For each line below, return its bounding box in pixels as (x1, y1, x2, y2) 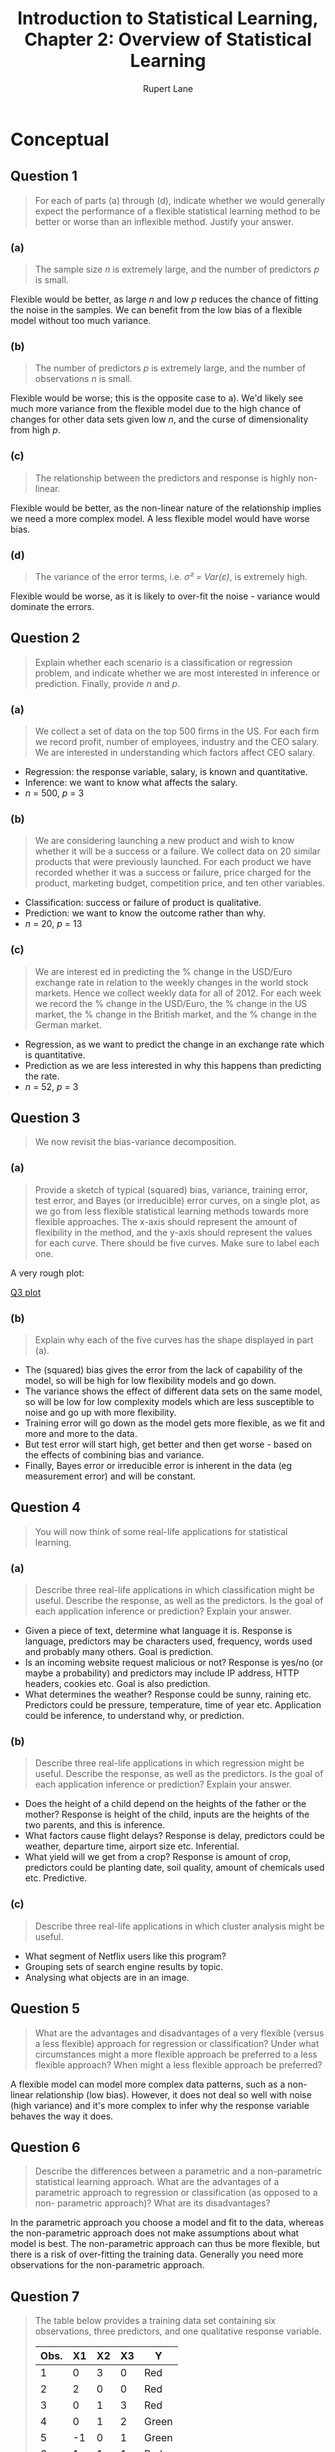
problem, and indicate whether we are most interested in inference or (34, 667, 321, 679)
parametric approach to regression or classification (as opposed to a (34, 2187, 318, 2199)
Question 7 (10, 2288, 80, 2305)
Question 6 (10, 2138, 81, 2156)
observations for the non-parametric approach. (10, 2259, 205, 2271)
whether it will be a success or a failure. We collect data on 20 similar (34, 845, 321, 857)
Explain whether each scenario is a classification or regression (34, 656, 293, 668)
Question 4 (10, 1499, 82, 1516)
